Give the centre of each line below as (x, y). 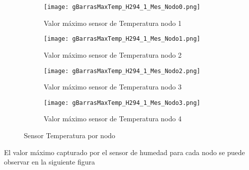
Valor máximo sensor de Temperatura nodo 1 (113, 23)
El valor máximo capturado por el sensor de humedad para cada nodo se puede (124, 152)
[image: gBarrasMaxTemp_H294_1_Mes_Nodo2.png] (122, 71)
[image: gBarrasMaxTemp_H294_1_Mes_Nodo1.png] (122, 39)
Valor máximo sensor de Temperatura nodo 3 (113, 87)
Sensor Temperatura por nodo (70, 135)
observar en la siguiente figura (50, 162)
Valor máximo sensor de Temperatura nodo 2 (113, 54)
